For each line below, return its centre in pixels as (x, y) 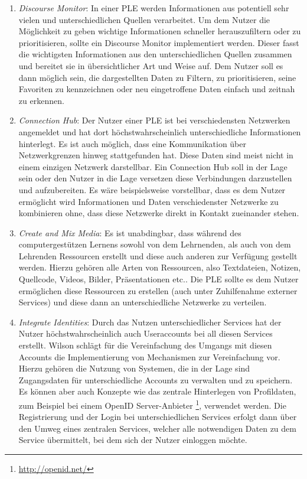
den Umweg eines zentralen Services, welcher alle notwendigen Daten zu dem (157, 428)
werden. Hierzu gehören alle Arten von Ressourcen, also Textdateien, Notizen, (160, 267)
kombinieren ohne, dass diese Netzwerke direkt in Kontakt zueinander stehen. (159, 213)
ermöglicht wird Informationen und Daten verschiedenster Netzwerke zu (148, 201)
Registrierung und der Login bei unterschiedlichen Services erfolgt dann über (158, 417)
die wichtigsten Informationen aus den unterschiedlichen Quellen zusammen (155, 54)
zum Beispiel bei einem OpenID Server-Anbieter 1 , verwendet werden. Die (152, 404)
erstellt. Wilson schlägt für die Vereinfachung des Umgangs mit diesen (145, 345)
